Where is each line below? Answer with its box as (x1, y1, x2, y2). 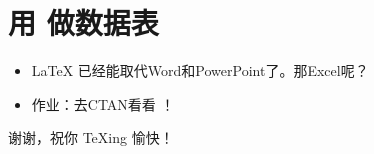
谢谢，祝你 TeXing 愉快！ (8, 127, 174, 148)
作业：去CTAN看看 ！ (31, 93, 175, 114)
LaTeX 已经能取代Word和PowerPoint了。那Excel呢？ (31, 60, 369, 81)
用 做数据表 (8, 2, 159, 43)
